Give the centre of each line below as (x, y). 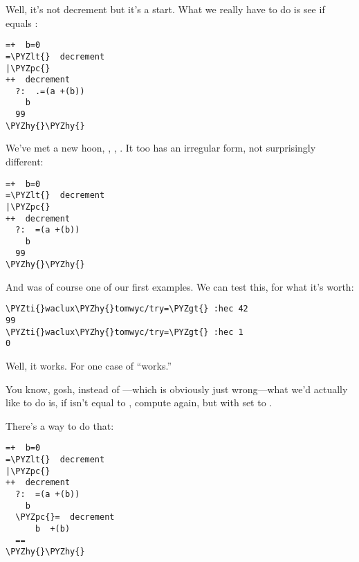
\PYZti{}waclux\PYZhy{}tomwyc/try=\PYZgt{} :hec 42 (127, 309)
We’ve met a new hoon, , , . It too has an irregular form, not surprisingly (161, 148)
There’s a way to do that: (60, 425)
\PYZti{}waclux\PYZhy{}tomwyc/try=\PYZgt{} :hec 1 (125, 332)
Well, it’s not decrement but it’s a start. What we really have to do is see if (165, 9)
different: (25, 162)
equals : (22, 22)
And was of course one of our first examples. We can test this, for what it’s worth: (180, 286)
